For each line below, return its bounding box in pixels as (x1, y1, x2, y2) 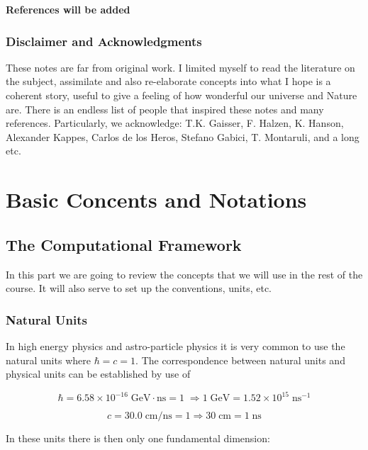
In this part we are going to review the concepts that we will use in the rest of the (6, 266, 363, 281)
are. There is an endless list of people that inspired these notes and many (6, 101, 324, 116)
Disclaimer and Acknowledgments (6, 32, 202, 50)
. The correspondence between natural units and (135, 352, 345, 367)
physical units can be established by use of (6, 366, 191, 381)
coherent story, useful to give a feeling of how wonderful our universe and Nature (6, 88, 357, 102)
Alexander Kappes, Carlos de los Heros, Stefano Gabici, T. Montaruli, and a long (6, 129, 359, 144)
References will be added (6, 2, 130, 16)
